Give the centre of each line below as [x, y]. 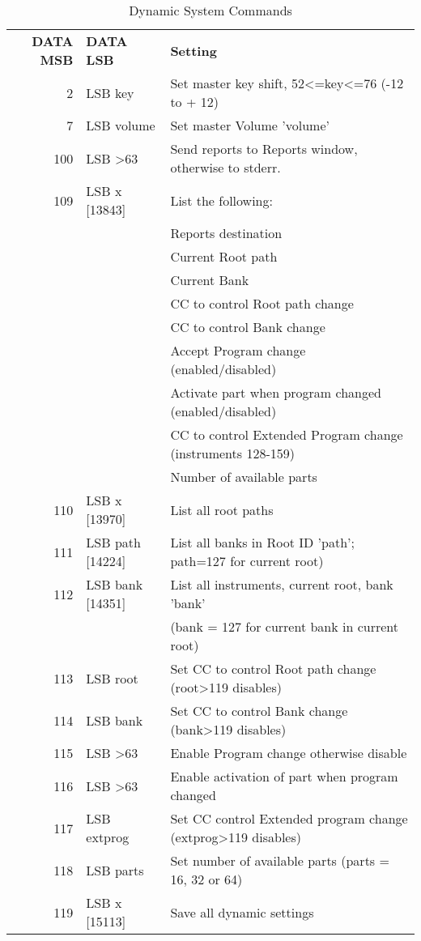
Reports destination [226, 233]
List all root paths [222, 509]
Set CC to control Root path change [273, 668]
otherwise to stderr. [225, 167]
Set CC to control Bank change [259, 711]
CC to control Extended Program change [287, 434]
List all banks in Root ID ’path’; [262, 542]
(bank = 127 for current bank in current [284, 626]
